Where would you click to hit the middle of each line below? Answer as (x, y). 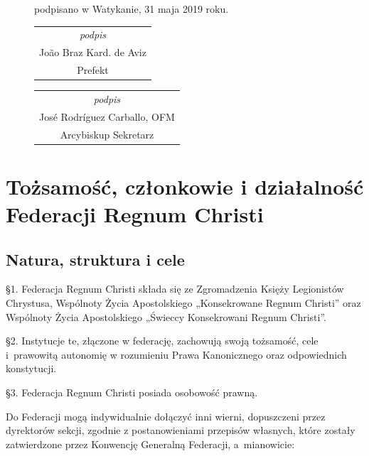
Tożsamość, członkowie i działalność (185, 186)
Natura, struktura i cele (95, 259)
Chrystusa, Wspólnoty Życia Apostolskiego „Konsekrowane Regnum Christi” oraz (183, 303)
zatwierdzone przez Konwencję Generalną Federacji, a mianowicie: (150, 444)
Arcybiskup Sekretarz (107, 134)
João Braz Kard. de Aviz (93, 52)
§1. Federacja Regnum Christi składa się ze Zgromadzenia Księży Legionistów (175, 289)
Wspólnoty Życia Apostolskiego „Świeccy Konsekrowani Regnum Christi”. (166, 316)
